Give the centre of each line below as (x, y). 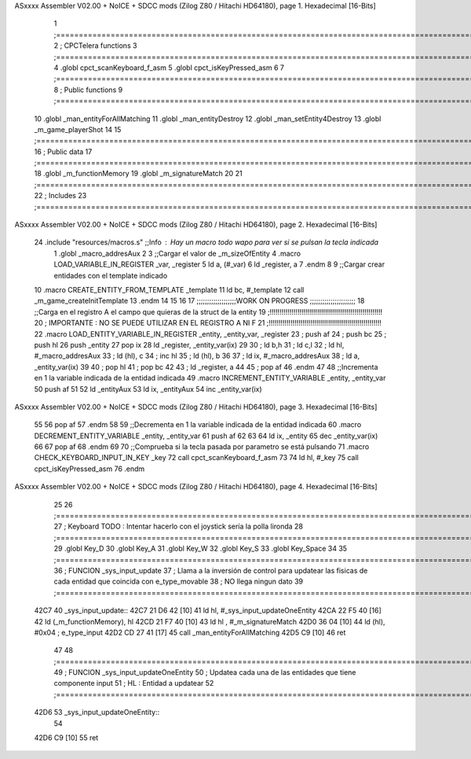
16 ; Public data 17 (63, 151)
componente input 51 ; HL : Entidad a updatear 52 (134, 683)
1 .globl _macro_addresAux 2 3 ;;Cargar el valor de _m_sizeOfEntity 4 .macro (177, 253)
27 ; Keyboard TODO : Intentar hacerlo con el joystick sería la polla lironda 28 (179, 526)
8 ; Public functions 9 (88, 90)
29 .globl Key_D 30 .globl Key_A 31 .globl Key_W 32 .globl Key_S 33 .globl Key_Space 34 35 (201, 549)
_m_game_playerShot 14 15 (78, 129)
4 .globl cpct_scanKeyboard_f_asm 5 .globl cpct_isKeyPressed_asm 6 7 (169, 68)
